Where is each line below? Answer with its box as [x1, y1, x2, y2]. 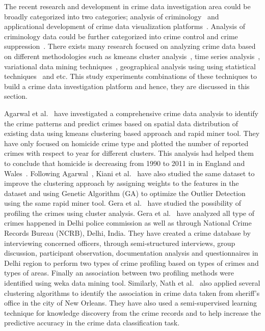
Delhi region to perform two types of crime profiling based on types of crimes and [4, 257, 259, 268]
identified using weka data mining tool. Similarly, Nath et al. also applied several [4, 278, 260, 288]
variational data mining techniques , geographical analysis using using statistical [4, 61, 256, 71]
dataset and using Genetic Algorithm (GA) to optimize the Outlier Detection [4, 187, 246, 198]
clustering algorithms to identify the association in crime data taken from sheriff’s [4, 287, 260, 298]
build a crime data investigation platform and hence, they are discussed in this [4, 80, 250, 91]
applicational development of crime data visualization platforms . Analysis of [4, 21, 245, 32]
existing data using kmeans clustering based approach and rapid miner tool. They [4, 128, 260, 139]
